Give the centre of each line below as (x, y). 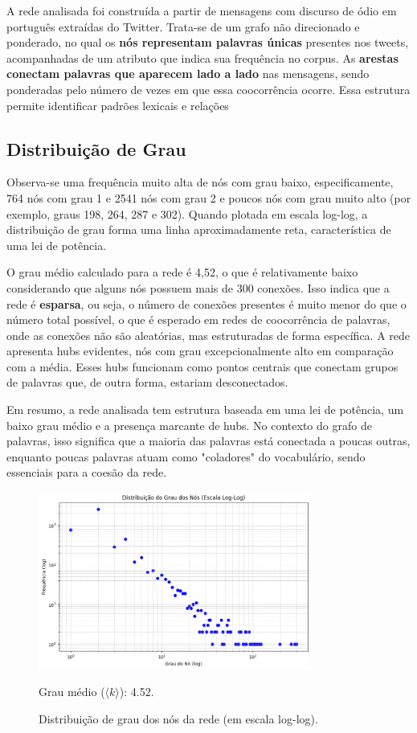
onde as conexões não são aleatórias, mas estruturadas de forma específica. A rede (208, 335)
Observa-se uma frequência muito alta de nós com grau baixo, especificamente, (200, 182)
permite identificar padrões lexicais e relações (118, 105)
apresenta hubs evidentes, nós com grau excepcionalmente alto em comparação (200, 351)
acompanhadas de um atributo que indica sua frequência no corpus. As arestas (202, 57)
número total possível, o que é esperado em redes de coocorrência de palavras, (198, 319)
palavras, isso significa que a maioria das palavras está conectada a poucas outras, (208, 441)
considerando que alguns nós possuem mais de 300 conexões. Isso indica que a (198, 287)
